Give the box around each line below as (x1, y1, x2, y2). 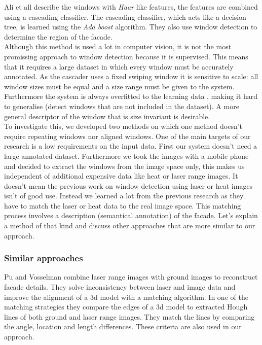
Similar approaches (4, 252, 83, 264)
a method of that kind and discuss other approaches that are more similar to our (4, 220, 255, 231)
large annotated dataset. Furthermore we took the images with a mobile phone (4, 150, 249, 161)
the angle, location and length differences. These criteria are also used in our (4, 321, 242, 332)
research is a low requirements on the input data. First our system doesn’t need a (4, 141, 257, 151)
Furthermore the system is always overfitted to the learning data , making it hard (4, 91, 258, 101)
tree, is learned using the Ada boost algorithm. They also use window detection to (4, 21, 257, 32)
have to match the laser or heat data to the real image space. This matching (4, 200, 241, 211)
